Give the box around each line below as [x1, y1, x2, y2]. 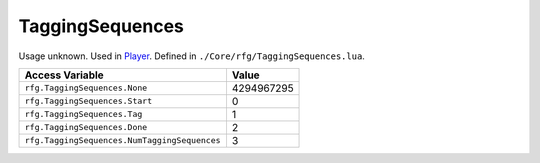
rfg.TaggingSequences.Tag [24, 109, 143, 120]
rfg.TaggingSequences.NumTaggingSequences [24, 135, 221, 146]
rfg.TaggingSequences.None [24, 83, 148, 94]
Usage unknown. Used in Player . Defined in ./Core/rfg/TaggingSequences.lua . [18, 50, 365, 62]
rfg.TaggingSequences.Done [24, 122, 148, 133]
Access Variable [24, 68, 104, 82]
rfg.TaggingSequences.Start [24, 96, 153, 107]
